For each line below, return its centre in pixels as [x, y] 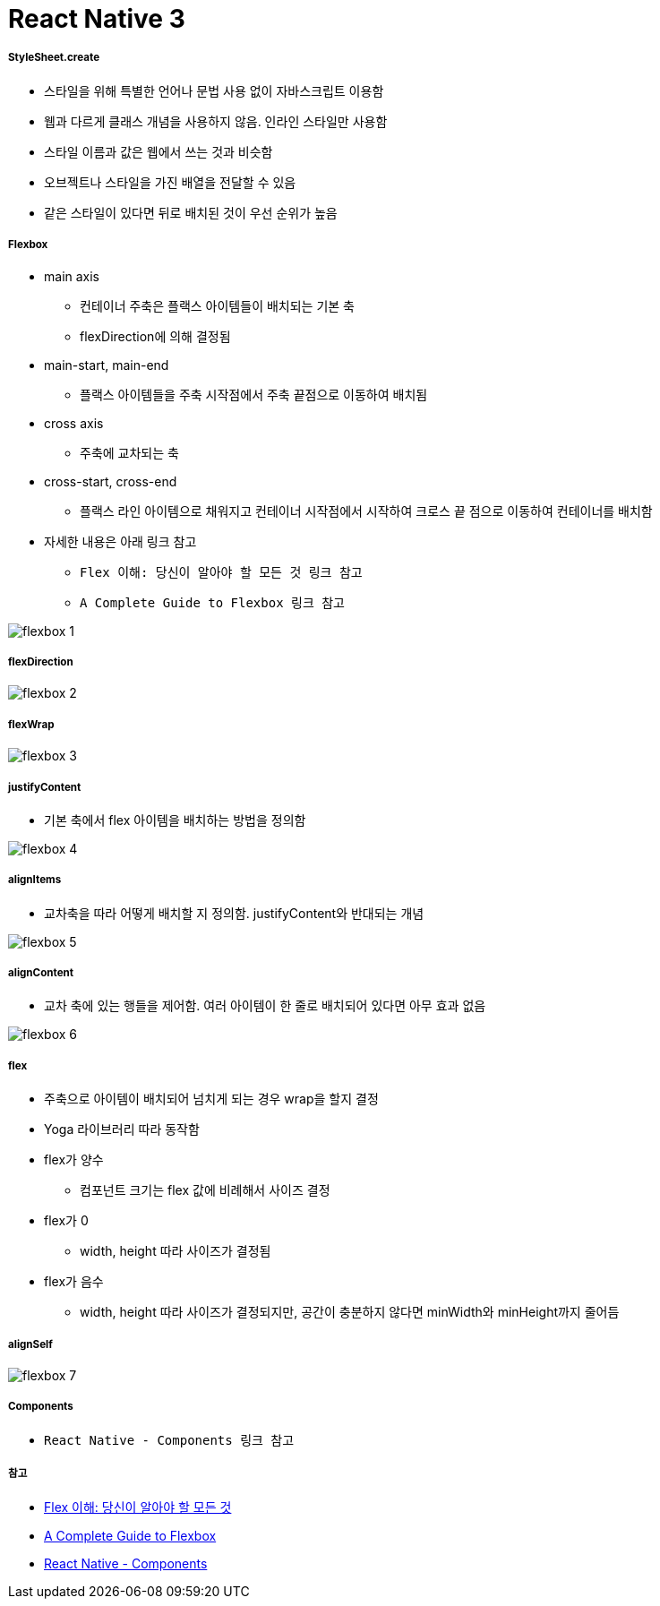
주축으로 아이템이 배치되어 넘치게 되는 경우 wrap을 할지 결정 [211, 1099]
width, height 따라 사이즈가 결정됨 [176, 1251]
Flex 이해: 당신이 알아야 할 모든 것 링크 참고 [221, 572]
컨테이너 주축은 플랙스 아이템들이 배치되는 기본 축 [217, 305]
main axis [72, 276]
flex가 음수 [74, 1282]
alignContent [41, 973]
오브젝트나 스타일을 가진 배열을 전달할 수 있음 [170, 182]
